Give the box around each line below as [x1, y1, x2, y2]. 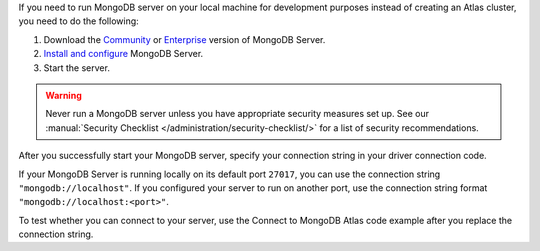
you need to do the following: [18, 15, 139, 27]
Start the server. [43, 61, 110, 74]
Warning [45, 89, 82, 101]
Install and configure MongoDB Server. [43, 48, 204, 60]
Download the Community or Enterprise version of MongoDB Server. [43, 33, 326, 45]
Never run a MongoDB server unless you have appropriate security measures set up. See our [45, 108, 430, 120]
